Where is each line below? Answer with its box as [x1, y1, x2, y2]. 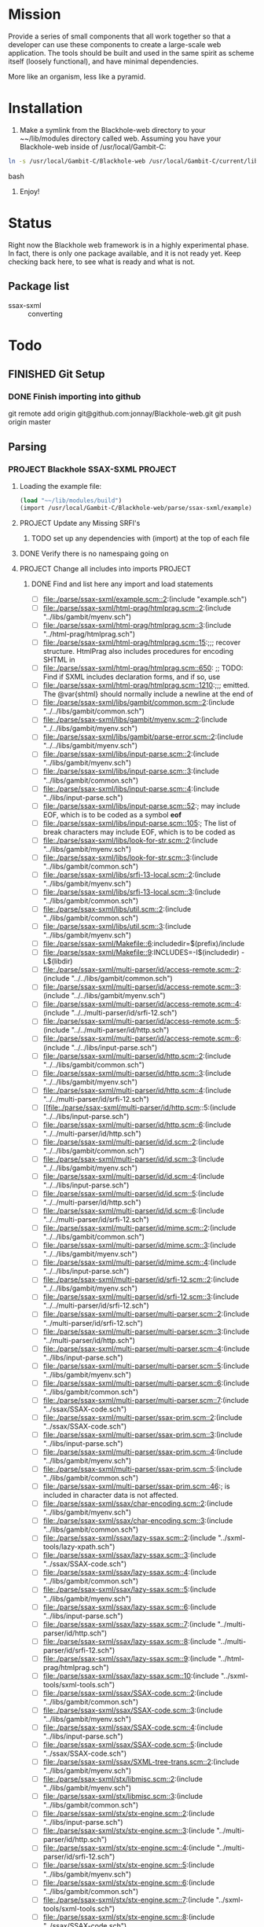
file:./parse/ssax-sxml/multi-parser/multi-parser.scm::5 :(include [42, 1361, 250, 1371]
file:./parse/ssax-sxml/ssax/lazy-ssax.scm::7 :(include [42, 1619, 216, 1628]
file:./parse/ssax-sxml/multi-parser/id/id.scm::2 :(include [42, 1137, 225, 1147]
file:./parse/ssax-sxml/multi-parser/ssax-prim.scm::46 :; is [42, 1481, 230, 1491]
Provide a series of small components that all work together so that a [8, 31, 231, 41]
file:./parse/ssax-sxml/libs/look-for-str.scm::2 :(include [42, 835, 218, 845]
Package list [8, 280, 69, 293]
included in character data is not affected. [42, 1491, 179, 1500]
